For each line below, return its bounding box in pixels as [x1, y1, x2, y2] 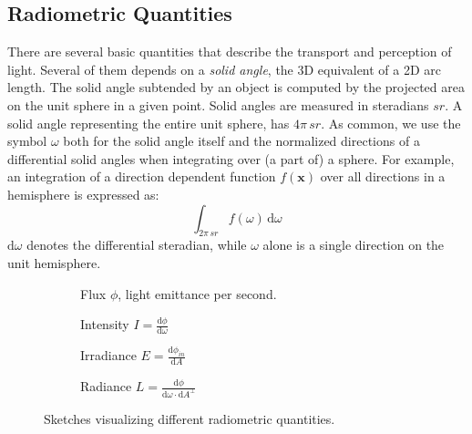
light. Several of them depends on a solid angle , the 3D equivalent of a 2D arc [7, 59, 442, 78]
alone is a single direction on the [262, 235, 445, 254]
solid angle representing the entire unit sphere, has [7, 113, 290, 132]
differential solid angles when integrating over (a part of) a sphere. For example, [7, 149, 455, 168]
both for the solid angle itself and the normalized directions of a [63, 131, 420, 150]
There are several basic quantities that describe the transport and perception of [7, 42, 452, 61]
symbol [7, 131, 47, 150]
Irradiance [80, 346, 137, 365]
